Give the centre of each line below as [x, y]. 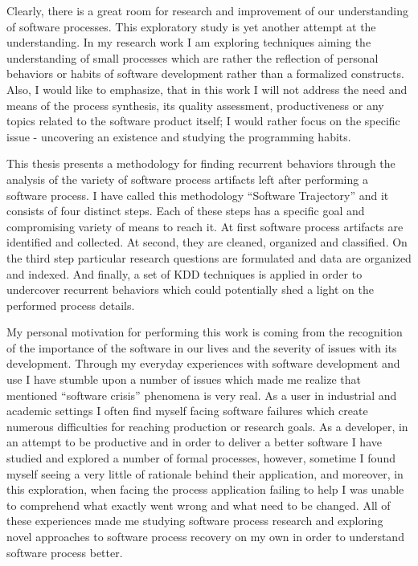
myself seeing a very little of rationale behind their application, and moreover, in [205, 473]
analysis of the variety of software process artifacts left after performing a [187, 179]
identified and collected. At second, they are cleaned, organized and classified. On [207, 242]
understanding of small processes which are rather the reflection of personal [193, 57]
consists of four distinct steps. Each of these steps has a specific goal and [186, 211]
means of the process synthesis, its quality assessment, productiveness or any [195, 105]
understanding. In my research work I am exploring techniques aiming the [189, 42]
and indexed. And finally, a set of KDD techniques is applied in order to [184, 273]
